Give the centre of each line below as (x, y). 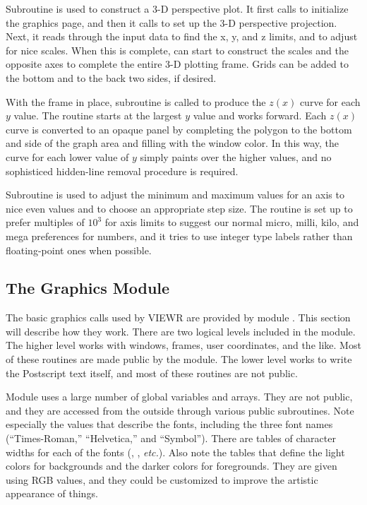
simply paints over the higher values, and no (236, 156)
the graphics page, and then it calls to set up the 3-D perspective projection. (172, 22)
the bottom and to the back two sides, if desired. (111, 77)
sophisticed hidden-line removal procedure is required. (122, 171)
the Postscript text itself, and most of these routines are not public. (152, 373)
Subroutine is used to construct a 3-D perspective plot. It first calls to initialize (177, 8)
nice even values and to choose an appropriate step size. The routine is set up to (179, 208)
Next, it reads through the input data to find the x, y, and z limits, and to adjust (182, 36)
